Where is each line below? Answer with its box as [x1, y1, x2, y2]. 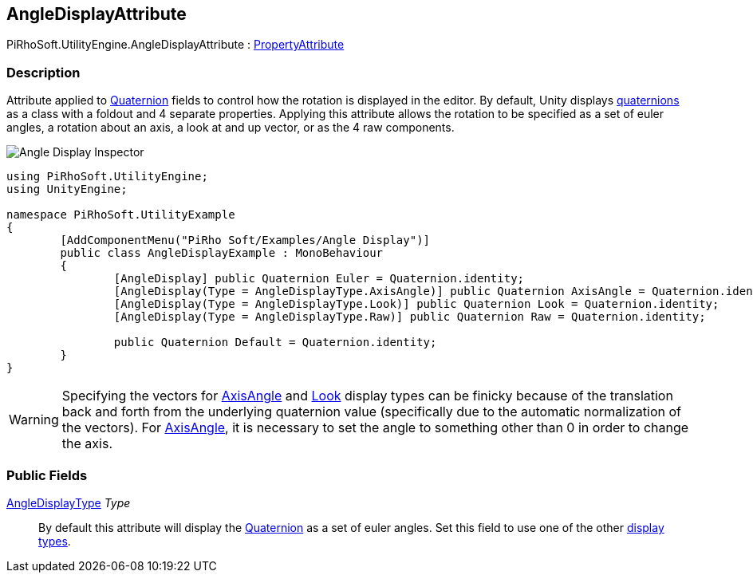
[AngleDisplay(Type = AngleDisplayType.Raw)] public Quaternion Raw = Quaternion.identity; [113, 310, 706, 324]
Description [6, 64, 81, 81]
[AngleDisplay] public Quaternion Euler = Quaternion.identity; [113, 272, 525, 286]
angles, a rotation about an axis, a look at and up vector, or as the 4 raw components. [6, 120, 455, 135]
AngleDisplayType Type [6, 495, 131, 510]
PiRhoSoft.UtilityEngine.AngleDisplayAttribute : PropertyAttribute [6, 37, 345, 52]
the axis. [61, 435, 112, 452]
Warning [9, 412, 59, 428]
